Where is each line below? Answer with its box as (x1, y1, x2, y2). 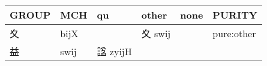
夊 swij (141, 26, 171, 40)
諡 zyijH (97, 44, 132, 58)
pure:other (212, 26, 256, 40)
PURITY (212, 8, 257, 22)
